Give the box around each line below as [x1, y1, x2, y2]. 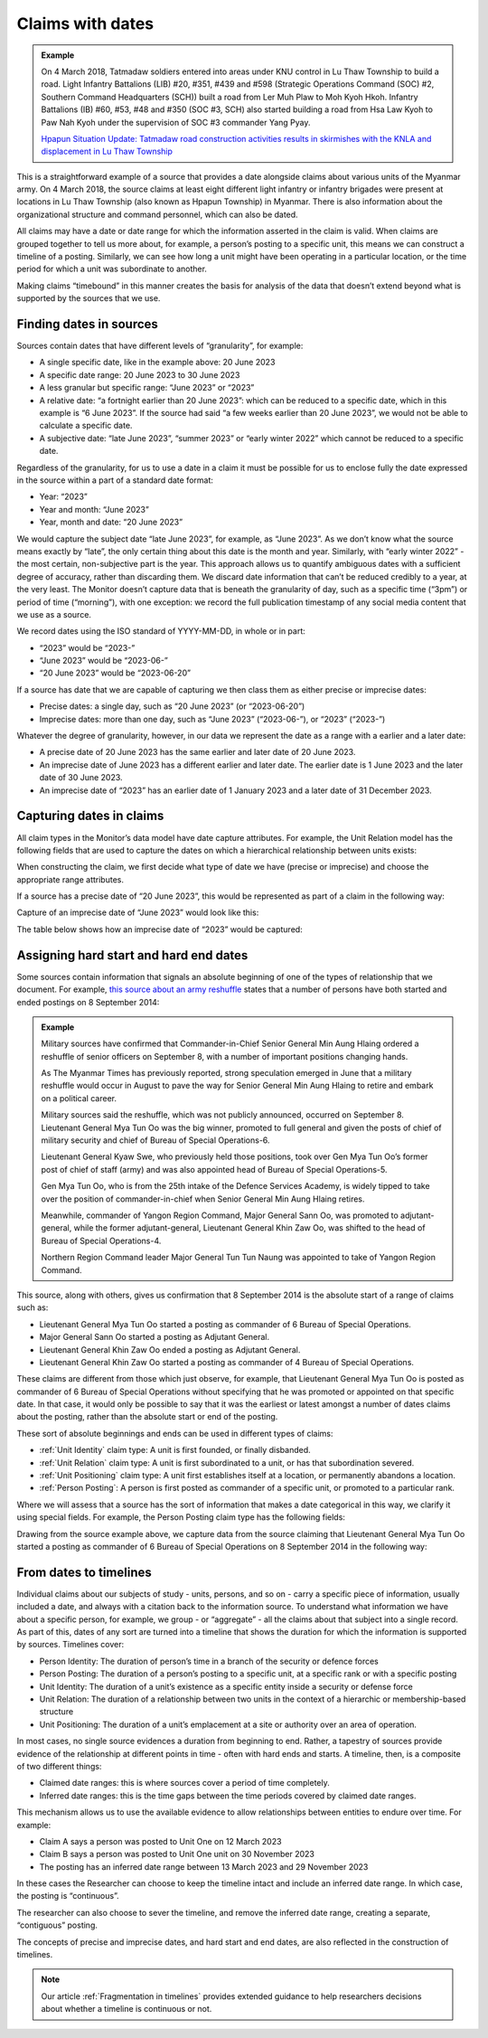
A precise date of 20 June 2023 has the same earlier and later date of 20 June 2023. [39, 747, 356, 758]
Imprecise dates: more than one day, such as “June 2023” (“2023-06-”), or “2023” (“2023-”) [39, 713, 386, 724]
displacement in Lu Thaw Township [41, 146, 174, 157]
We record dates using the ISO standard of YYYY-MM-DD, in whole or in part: [16, 626, 306, 637]
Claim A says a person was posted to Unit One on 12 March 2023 [39, 1835, 282, 1846]
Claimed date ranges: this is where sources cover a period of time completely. [39, 1778, 330, 1788]
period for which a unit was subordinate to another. [16, 263, 208, 275]
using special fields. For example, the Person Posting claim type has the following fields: [16, 1512, 345, 1523]
